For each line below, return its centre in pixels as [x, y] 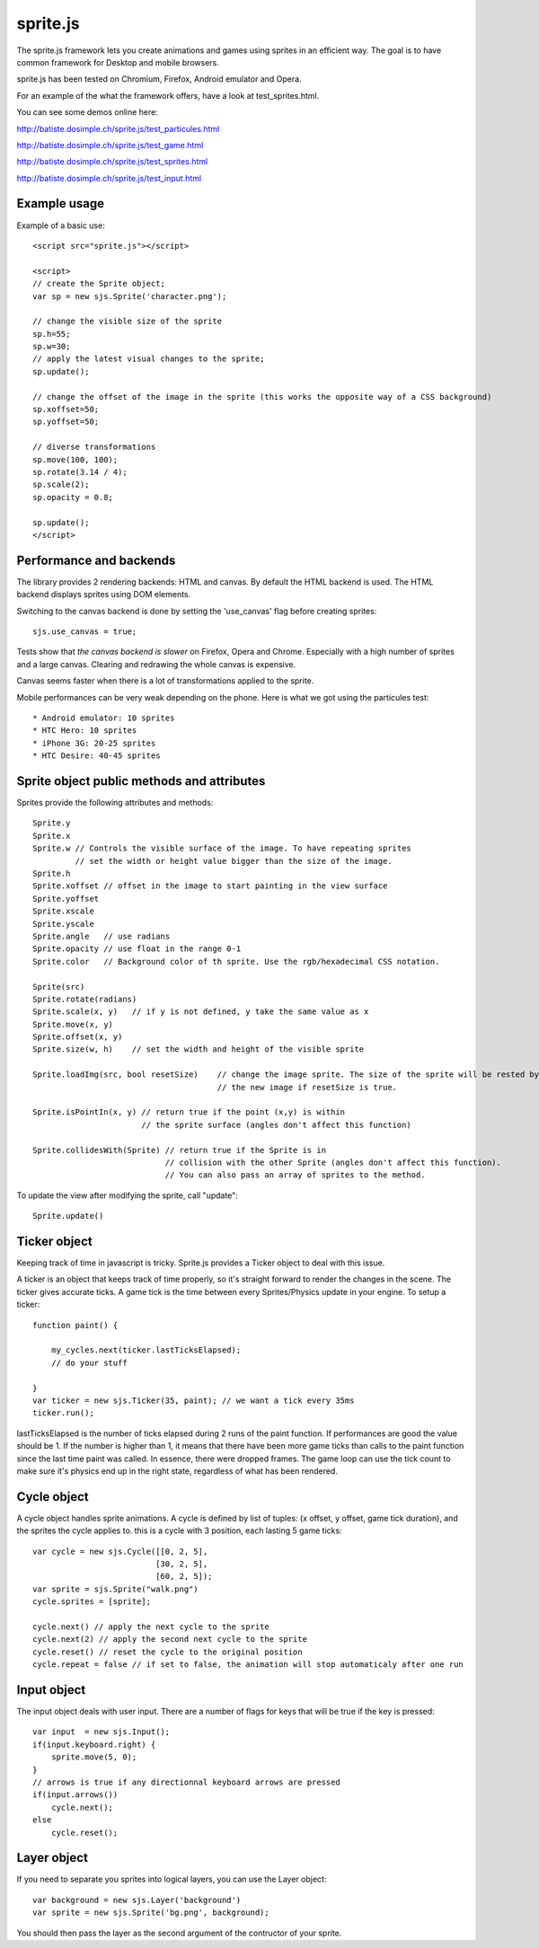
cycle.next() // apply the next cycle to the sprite [151, 1626]
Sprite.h [52, 874]
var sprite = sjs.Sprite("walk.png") [116, 1589]
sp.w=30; [52, 347]
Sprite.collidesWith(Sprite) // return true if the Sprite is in [180, 1150]
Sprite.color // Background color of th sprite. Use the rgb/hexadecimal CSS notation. [236, 961]
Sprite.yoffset [66, 899]
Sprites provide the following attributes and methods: [115, 803]
